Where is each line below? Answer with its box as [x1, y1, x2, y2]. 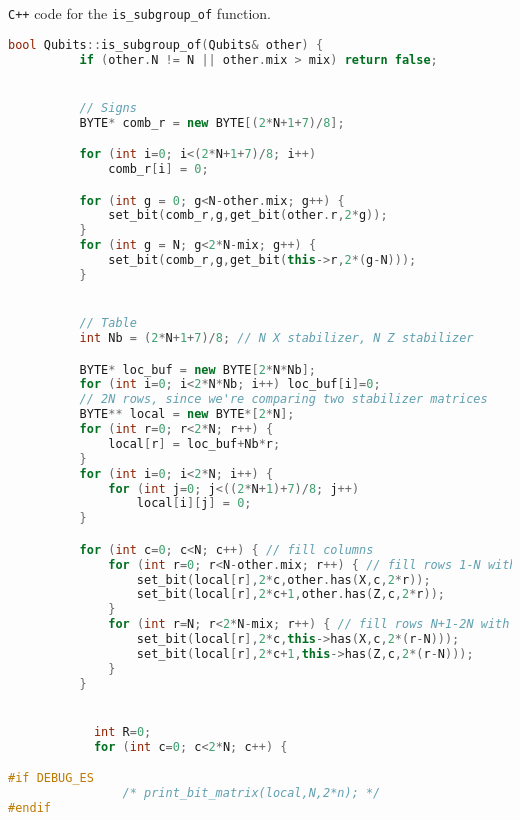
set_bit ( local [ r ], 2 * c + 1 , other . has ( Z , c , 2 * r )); [136, 587, 445, 602]
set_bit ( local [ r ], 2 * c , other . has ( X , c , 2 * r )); [136, 572, 431, 587]
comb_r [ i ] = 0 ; [108, 162, 209, 176]
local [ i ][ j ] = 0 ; [136, 496, 252, 511]
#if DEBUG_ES [8, 771, 94, 786]
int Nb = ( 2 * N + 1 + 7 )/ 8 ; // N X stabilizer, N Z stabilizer [79, 330, 474, 345]
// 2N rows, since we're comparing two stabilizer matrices [79, 392, 488, 407]
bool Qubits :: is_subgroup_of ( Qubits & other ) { [8, 37, 324, 52]
